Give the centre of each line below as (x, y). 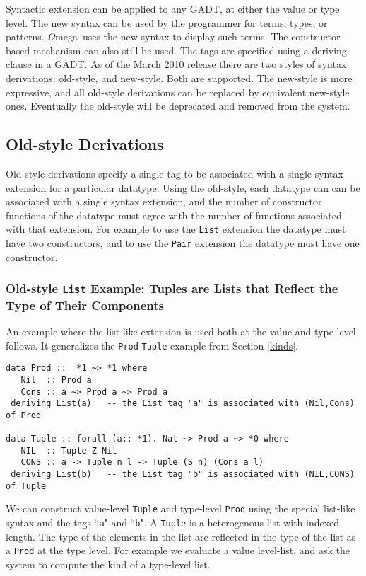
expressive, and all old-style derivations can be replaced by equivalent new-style (178, 92)
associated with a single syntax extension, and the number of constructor (164, 201)
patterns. (25, 36)
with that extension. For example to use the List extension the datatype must (176, 229)
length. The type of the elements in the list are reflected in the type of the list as (181, 536)
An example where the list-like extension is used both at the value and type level (181, 331)
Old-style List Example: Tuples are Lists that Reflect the (172, 288)
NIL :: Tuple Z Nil (69, 450)
